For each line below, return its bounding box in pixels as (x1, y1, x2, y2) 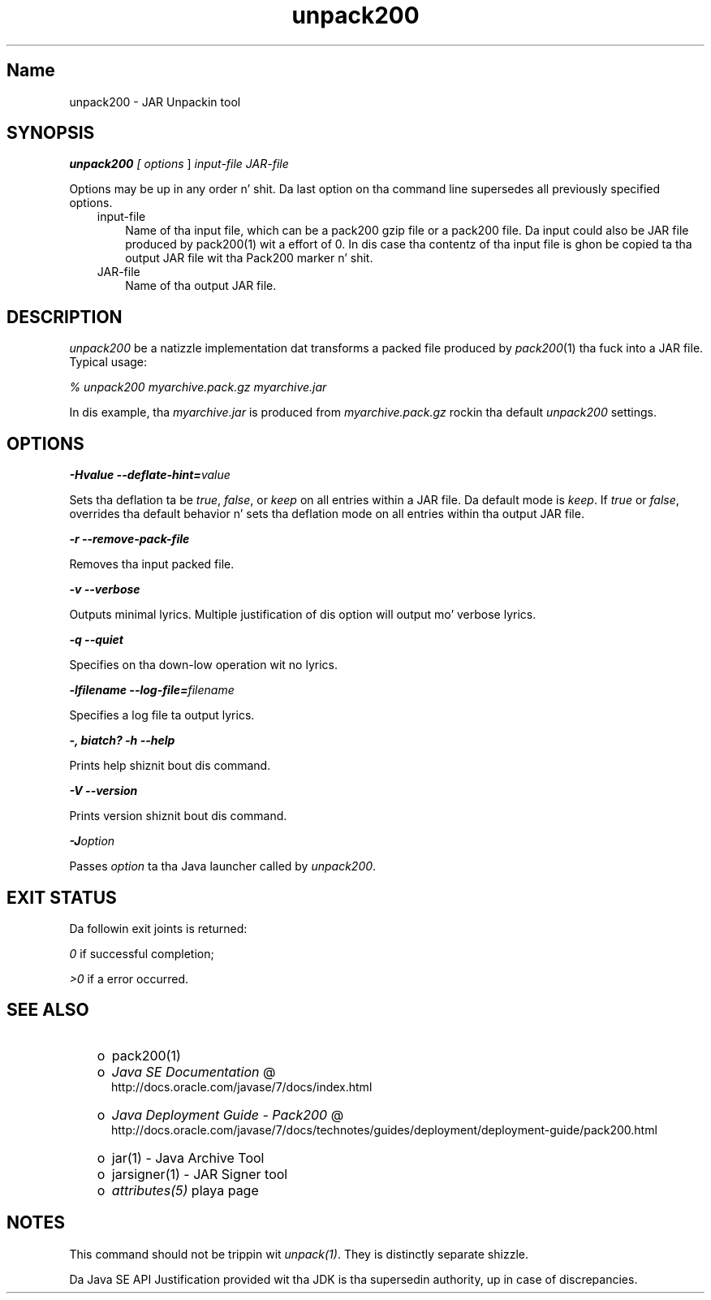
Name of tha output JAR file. (125, 279, 277, 293)
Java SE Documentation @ (111, 1063, 276, 1080)
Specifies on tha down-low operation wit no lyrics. (69, 658, 338, 672)
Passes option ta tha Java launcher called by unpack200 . (69, 859, 377, 874)
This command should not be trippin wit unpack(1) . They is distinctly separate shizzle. (69, 1246, 528, 1261)
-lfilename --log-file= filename (69, 683, 235, 698)
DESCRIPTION (6, 306, 123, 327)
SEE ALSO (6, 1000, 89, 1021)
